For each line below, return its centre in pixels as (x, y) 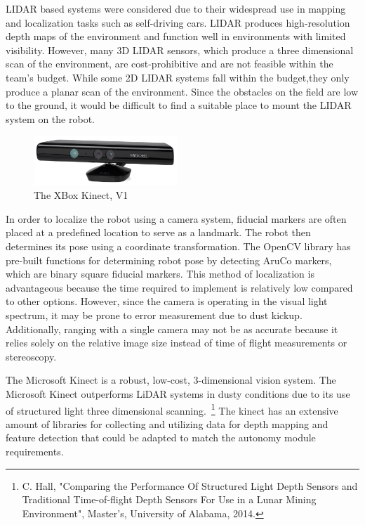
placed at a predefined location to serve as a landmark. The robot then (158, 232)
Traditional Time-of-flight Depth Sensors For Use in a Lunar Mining (169, 499)
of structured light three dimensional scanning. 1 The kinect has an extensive (172, 409)
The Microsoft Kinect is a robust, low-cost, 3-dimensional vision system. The (171, 380)
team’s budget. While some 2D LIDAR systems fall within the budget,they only (178, 77)
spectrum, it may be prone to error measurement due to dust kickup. (154, 315)
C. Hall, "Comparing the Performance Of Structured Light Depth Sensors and (190, 485)
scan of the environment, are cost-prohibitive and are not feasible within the (170, 64)
